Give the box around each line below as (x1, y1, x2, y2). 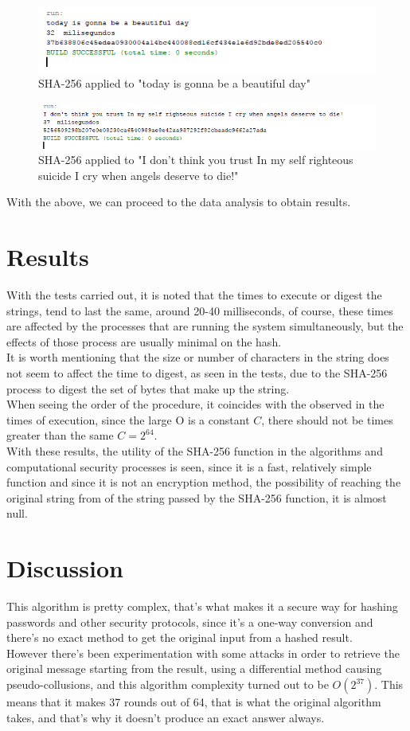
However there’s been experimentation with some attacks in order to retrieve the (6, 644, 400, 661)
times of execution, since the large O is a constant (6, 411, 250, 428)
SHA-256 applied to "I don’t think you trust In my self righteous (38, 151, 353, 168)
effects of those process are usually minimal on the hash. (6, 333, 282, 350)
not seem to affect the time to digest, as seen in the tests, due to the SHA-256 (6, 365, 388, 381)
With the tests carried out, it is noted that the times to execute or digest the (6, 287, 382, 303)
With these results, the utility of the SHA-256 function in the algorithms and (6, 443, 383, 459)
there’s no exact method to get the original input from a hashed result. (6, 629, 353, 646)
